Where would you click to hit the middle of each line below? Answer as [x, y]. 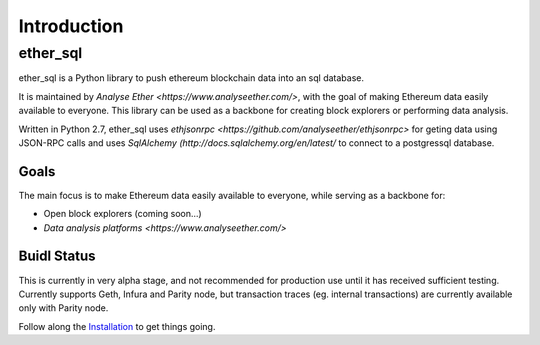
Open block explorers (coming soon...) [122, 214]
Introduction [71, 26]
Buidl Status [57, 256]
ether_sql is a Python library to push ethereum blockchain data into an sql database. [191, 78]
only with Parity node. [63, 308]
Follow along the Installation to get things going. [117, 326]
